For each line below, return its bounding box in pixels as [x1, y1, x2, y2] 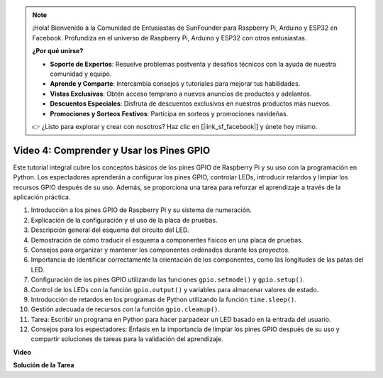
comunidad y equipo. [50, 70, 112, 78]
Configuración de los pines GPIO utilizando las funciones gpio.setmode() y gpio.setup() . [30, 275, 305, 284]
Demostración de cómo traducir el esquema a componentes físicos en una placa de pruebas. [30, 235, 304, 244]
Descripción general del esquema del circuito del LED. [30, 226, 189, 234]
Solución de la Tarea [13, 361, 74, 369]
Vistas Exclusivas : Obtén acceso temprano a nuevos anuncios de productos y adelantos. [50, 89, 312, 98]
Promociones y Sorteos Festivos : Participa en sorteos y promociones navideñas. [50, 109, 289, 118]
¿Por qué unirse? [32, 47, 84, 55]
